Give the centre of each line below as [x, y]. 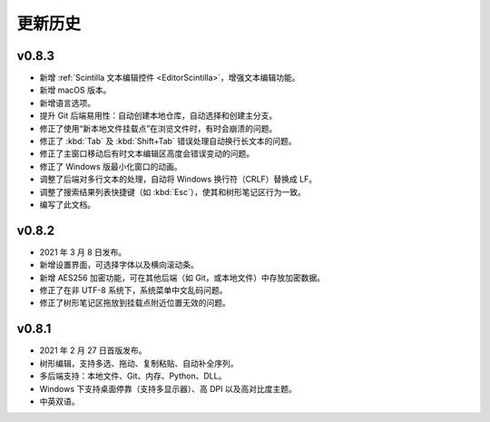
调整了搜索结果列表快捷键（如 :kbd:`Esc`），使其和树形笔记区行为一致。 [172, 191]
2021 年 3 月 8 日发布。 [83, 252]
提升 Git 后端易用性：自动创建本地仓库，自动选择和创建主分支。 [158, 116]
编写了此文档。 [67, 204]
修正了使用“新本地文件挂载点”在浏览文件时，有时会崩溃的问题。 [158, 128]
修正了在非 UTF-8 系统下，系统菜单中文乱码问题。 [133, 290]
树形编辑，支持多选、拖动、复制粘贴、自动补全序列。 [139, 363]
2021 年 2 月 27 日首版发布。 [93, 350]
